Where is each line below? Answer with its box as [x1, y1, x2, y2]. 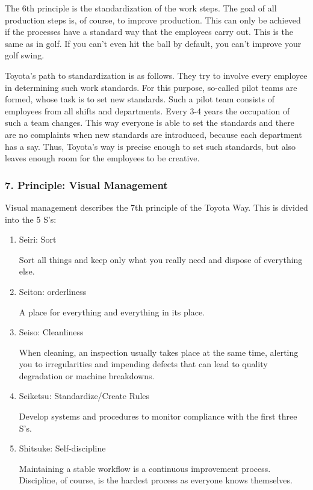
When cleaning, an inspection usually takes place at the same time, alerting [19, 346, 299, 358]
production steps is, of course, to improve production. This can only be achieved [5, 13, 301, 26]
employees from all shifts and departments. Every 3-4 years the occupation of [5, 104, 290, 117]
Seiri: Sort [19, 233, 57, 246]
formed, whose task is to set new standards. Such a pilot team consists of [5, 93, 274, 105]
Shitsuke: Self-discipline [19, 442, 106, 454]
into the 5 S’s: [5, 212, 57, 225]
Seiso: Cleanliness [19, 326, 84, 338]
